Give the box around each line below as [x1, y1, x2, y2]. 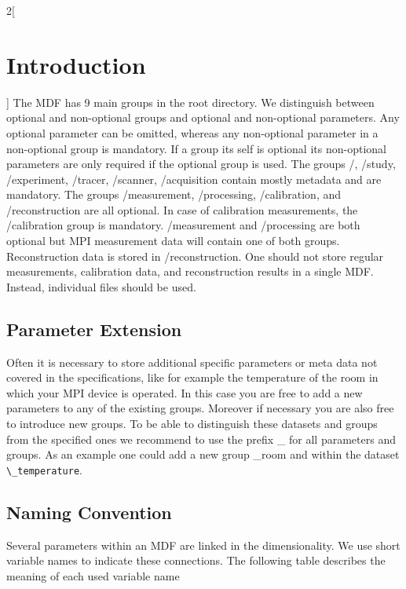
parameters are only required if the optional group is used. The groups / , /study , [6, 155, 396, 172]
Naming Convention [6, 499, 172, 524]
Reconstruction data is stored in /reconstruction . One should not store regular [6, 247, 384, 264]
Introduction [6, 48, 146, 80]
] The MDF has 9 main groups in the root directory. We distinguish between [6, 93, 375, 110]
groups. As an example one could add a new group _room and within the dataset [6, 446, 400, 463]
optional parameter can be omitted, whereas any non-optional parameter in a [6, 124, 379, 141]
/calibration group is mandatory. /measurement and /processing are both [6, 217, 360, 233]
